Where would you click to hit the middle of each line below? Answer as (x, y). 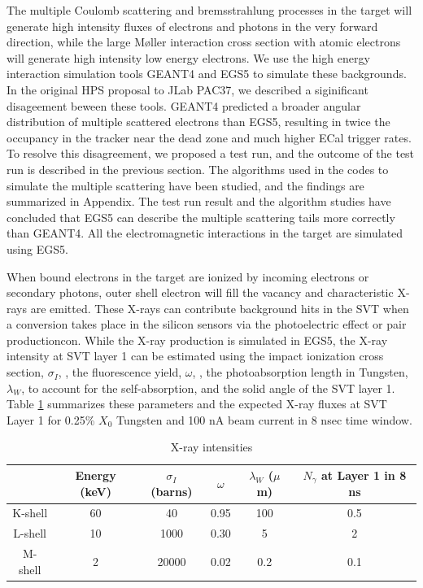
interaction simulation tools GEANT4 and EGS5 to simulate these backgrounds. (207, 74)
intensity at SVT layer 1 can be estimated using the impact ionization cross (195, 356)
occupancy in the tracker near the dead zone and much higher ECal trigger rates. (209, 137)
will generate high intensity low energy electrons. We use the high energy (188, 57)
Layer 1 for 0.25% (51, 419)
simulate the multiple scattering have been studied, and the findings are (185, 185)
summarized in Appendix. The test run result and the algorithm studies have (199, 201)
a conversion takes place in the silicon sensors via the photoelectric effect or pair (207, 324)
